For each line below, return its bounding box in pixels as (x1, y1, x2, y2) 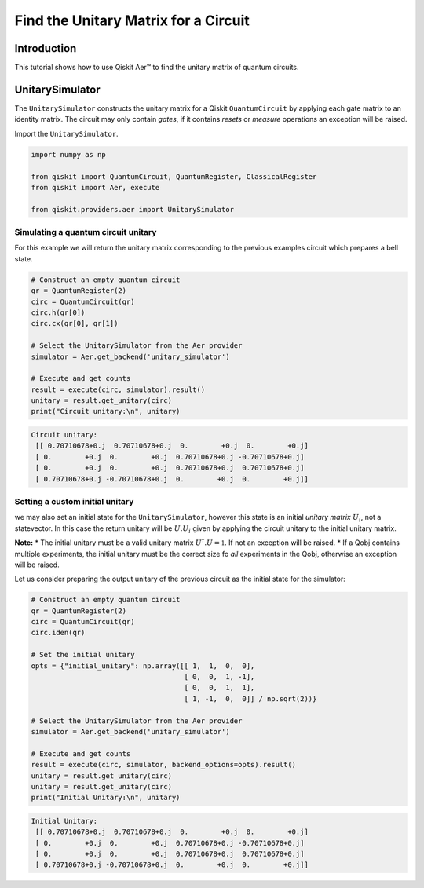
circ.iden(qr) (31, 628, 86, 638)
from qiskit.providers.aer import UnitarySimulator (31, 205, 235, 214)
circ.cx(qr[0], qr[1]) (31, 319, 119, 328)
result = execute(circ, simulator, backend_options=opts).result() (31, 760, 297, 769)
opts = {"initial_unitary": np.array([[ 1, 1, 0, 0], (31, 661, 255, 671)
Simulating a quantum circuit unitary (14, 227, 157, 238)
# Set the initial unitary (31, 650, 135, 660)
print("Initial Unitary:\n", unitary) (31, 793, 181, 802)
